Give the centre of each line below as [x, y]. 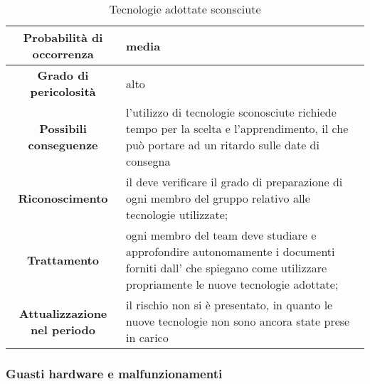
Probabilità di [63, 37]
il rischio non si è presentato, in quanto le [229, 305]
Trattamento [63, 260]
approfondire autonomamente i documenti [231, 251]
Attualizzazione [63, 313]
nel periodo [63, 329]
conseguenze [63, 145]
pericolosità [63, 91]
